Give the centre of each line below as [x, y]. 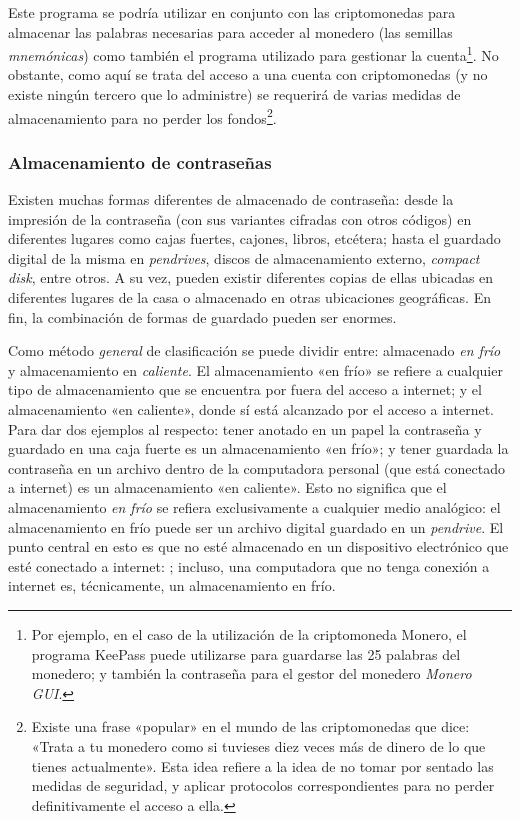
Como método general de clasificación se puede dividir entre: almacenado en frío [254, 350]
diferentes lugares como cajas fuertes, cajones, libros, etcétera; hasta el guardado [254, 238]
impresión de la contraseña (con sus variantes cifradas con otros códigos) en [240, 218]
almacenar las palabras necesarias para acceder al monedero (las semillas [230, 31]
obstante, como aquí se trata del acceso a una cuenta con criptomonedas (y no [248, 74]
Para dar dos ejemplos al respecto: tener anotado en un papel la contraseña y [245, 428]
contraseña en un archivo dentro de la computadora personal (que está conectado [257, 467]
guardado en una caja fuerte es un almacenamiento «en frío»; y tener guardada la [258, 448]
